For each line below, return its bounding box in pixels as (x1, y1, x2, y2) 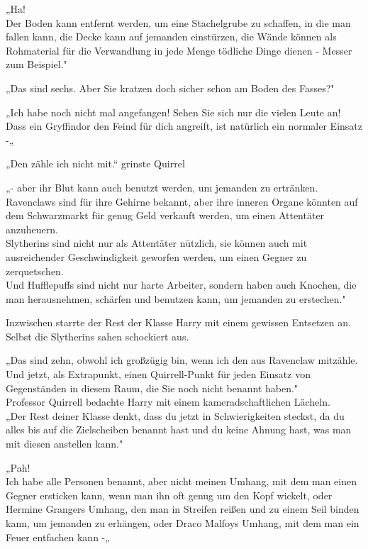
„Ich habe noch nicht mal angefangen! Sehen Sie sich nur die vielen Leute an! (6, 104, 341, 119)
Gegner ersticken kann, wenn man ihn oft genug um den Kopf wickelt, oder (6, 487, 333, 502)
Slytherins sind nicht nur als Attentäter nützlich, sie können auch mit (6, 235, 308, 250)
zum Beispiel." (6, 57, 67, 72)
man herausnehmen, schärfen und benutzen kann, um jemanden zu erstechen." (6, 291, 346, 306)
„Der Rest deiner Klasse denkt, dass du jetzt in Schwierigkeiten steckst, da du (6, 408, 345, 423)
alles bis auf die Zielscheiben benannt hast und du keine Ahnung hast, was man (6, 422, 352, 437)
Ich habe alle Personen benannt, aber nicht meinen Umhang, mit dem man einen (6, 474, 357, 489)
